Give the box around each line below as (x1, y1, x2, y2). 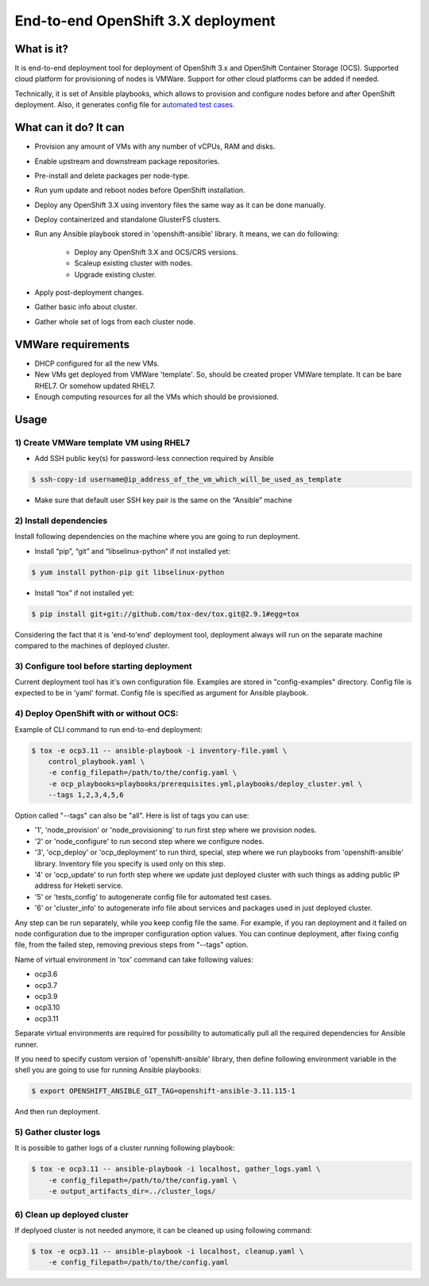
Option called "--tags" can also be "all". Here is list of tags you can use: (14, 811, 249, 820)
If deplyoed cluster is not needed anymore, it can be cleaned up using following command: (14, 1225, 312, 1235)
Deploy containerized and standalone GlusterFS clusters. (34, 215, 222, 224)
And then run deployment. (14, 1107, 101, 1117)
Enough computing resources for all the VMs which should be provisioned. (34, 392, 280, 401)
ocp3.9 (34, 991, 58, 1001)
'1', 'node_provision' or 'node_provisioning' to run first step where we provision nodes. (34, 825, 317, 835)
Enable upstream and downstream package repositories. (34, 156, 220, 166)
